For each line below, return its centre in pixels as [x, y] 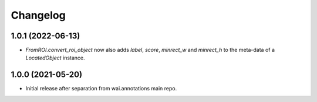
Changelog [38, 15]
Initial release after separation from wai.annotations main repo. [101, 89]
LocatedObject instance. [55, 58]
